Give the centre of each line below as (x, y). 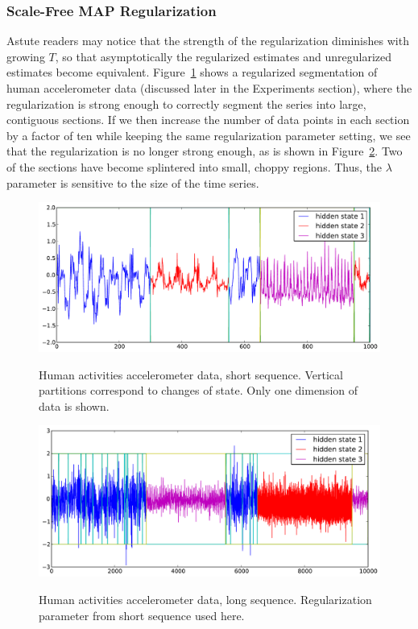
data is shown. (74, 406)
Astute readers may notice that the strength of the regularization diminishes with (208, 41)
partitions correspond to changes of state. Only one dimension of (199, 390)
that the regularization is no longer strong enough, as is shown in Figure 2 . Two (205, 151)
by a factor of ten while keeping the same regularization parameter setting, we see (209, 135)
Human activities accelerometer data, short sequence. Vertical (191, 374)
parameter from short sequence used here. (142, 615)
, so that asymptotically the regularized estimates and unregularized (223, 56)
